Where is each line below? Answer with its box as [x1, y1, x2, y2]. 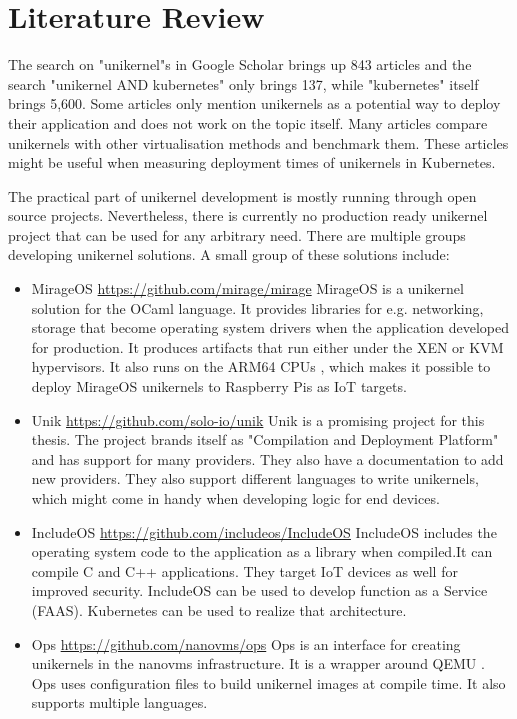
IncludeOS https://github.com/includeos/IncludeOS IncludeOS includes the [31, 521, 497, 542]
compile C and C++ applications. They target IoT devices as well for [31, 560, 458, 581]
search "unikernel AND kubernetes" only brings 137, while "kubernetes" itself [8, 73, 479, 94]
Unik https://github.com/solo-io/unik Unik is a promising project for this [31, 409, 485, 430]
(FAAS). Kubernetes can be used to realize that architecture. [31, 599, 407, 620]
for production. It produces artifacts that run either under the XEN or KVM [31, 336, 504, 357]
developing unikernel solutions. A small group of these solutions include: [8, 244, 450, 265]
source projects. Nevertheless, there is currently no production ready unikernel [8, 205, 488, 226]
